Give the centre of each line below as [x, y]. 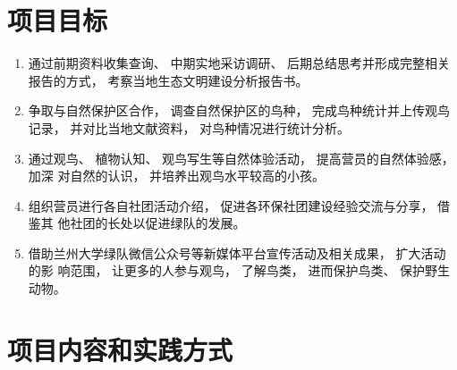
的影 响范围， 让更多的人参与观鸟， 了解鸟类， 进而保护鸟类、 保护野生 [239, 270]
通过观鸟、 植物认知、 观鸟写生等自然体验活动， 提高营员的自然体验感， [241, 158]
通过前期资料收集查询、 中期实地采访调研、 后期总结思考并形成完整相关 [239, 63]
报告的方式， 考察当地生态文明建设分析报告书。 [168, 80]
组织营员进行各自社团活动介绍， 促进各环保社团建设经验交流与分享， [231, 205]
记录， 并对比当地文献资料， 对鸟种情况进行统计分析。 [189, 127]
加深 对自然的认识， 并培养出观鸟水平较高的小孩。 [177, 176]
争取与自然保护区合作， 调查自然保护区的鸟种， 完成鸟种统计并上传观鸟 [239, 110]
